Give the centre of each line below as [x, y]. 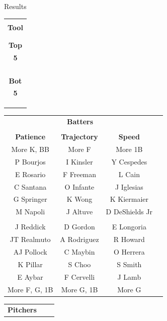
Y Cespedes [129, 161]
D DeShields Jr [129, 212]
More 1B [129, 149]
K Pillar [30, 264]
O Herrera [129, 252]
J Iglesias [129, 186]
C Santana [30, 186]
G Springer [30, 199]
